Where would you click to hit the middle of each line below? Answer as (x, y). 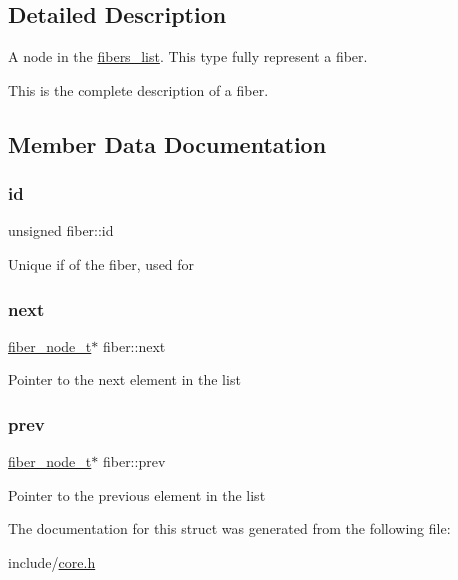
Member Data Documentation (167, 143)
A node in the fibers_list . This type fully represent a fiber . (188, 56)
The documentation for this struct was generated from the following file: (229, 528)
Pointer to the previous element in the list (137, 494)
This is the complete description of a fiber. (138, 89)
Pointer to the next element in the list (124, 379)
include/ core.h (52, 561)
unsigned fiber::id (61, 230)
